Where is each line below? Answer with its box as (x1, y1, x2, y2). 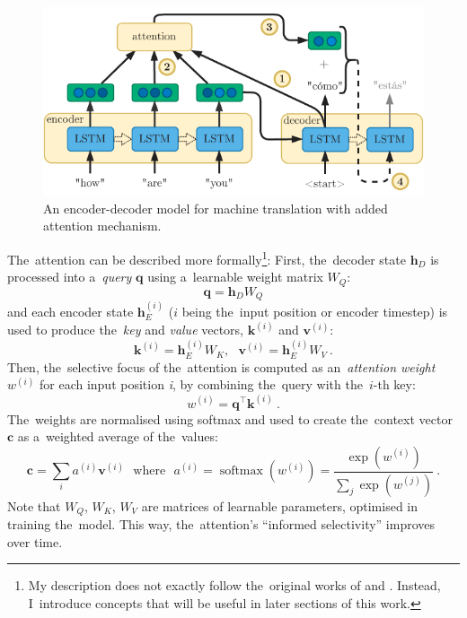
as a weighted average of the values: (17, 427, 218, 446)
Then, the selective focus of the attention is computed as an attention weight (7, 357, 436, 376)
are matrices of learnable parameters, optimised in (141, 496, 418, 515)
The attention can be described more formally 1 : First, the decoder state (7, 248, 406, 268)
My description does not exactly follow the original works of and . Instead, (28, 576, 441, 595)
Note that (7, 496, 61, 515)
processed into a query (7, 267, 132, 286)
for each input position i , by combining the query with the (39, 375, 363, 394)
